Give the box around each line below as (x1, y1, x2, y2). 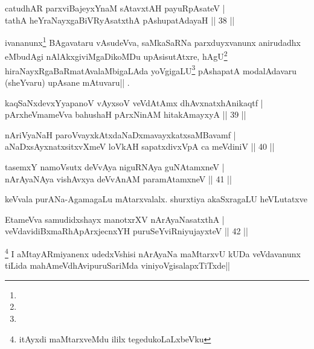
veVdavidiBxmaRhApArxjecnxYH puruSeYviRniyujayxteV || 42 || (5, 225, 248, 237)
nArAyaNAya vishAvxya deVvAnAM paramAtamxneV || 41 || (5, 172, 232, 185)
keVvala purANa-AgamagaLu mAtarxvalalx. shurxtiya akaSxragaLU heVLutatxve (5, 193, 307, 205)
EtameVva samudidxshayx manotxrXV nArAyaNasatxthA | (5, 213, 225, 225)
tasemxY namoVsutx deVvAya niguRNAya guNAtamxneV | (5, 160, 225, 173)
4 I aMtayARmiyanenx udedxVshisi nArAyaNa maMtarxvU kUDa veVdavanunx (5, 245, 301, 260)
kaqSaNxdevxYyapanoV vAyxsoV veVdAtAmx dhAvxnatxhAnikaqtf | (5, 96, 263, 109)
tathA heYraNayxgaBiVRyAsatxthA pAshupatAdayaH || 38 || (5, 13, 235, 26)
